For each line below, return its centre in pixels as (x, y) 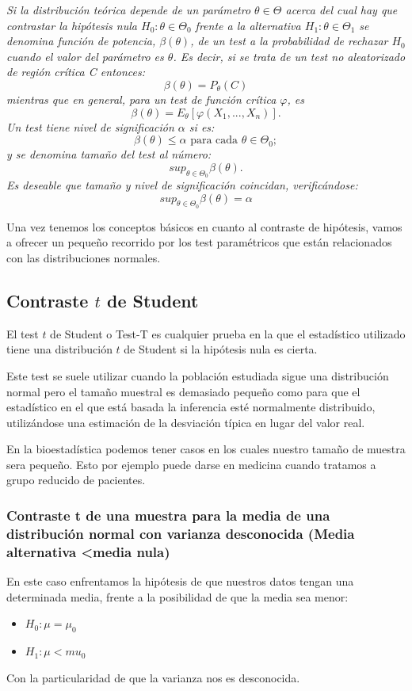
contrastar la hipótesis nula (72, 25)
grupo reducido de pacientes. (76, 480)
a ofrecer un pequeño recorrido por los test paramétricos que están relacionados (199, 242)
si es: (202, 126)
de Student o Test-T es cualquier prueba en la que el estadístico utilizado (228, 333)
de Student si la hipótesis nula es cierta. (221, 349)
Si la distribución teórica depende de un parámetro (129, 10)
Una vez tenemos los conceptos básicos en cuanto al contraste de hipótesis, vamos (204, 226)
